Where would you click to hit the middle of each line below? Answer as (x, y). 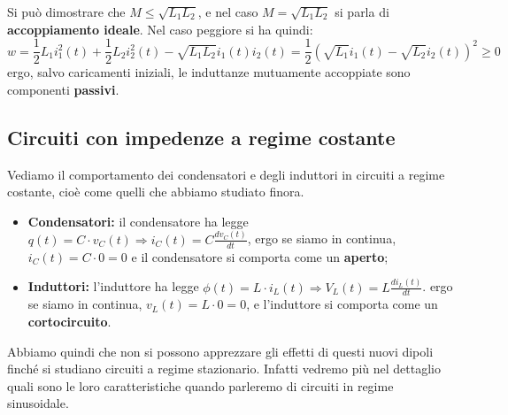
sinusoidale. (38, 403)
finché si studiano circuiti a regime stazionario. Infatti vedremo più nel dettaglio (224, 369)
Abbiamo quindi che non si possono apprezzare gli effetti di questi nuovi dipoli (220, 351)
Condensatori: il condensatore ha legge (138, 221)
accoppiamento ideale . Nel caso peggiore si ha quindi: (160, 29)
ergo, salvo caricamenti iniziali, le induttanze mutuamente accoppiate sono (209, 72)
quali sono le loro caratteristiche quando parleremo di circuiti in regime (200, 385)
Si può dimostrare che (66, 12)
